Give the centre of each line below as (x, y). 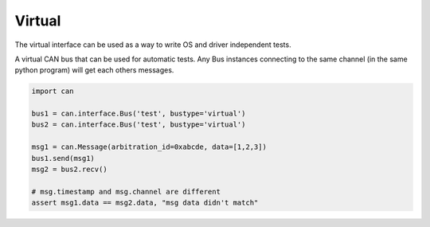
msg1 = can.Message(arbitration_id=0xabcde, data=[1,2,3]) (149, 147)
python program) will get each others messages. (94, 70)
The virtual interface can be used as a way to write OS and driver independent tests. (153, 45)
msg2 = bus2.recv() (69, 170)
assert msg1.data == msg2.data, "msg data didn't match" (145, 203)
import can (53, 91)
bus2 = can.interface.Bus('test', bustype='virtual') (139, 125)
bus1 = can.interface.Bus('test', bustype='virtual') (139, 114)
